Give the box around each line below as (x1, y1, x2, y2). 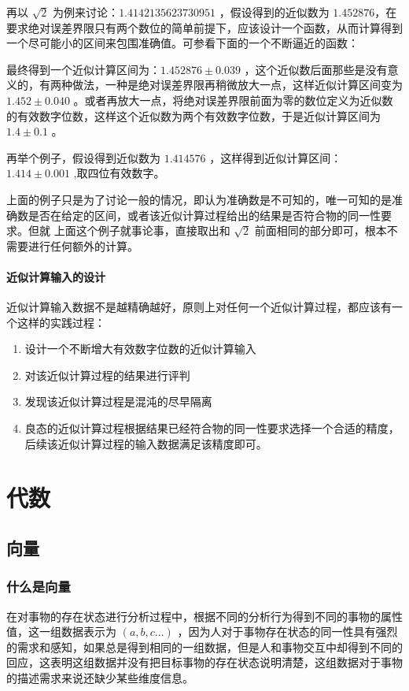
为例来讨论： (53, 4, 120, 20)
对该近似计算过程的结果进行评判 (24, 366, 190, 383)
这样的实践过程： (17, 314, 105, 330)
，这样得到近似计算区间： (209, 149, 342, 165)
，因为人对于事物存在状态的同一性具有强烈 (177, 623, 398, 640)
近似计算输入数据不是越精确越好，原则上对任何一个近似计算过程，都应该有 (6, 299, 392, 315)
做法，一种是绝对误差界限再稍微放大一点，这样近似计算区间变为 (72, 76, 403, 93)
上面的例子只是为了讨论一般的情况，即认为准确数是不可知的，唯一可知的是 (6, 191, 392, 207)
